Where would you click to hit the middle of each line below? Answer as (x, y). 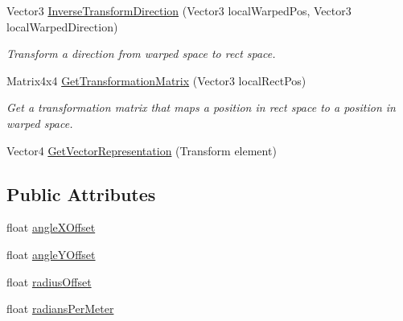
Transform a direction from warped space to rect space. (141, 53)
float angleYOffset (51, 254)
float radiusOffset (49, 281)
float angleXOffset (51, 227)
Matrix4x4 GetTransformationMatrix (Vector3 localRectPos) (156, 80)
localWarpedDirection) (62, 26)
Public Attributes (81, 193)
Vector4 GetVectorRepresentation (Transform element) (142, 150)
